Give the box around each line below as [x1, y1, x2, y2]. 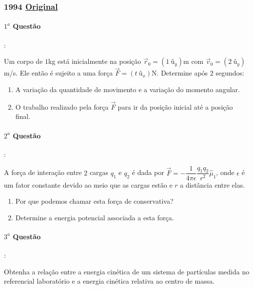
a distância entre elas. [180, 179, 245, 190]
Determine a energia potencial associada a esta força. [15, 212, 174, 222]
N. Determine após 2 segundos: [152, 68, 244, 78]
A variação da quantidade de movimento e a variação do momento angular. [15, 84, 240, 95]
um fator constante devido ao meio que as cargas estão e [4, 179, 173, 190]
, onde [216, 167, 234, 177]
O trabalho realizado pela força [15, 101, 109, 112]
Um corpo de [4, 56, 43, 66]
